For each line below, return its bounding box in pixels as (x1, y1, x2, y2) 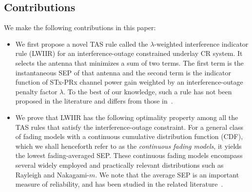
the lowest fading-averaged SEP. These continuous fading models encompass (15, 150, 243, 160)
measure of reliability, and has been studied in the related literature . (15, 179, 223, 189)
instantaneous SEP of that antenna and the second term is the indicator (15, 67, 231, 77)
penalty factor (15, 86, 58, 96)
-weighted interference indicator (154, 38, 249, 49)
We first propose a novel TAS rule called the (15, 38, 148, 49)
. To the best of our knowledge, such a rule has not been (63, 86, 232, 96)
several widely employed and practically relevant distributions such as (15, 159, 224, 170)
